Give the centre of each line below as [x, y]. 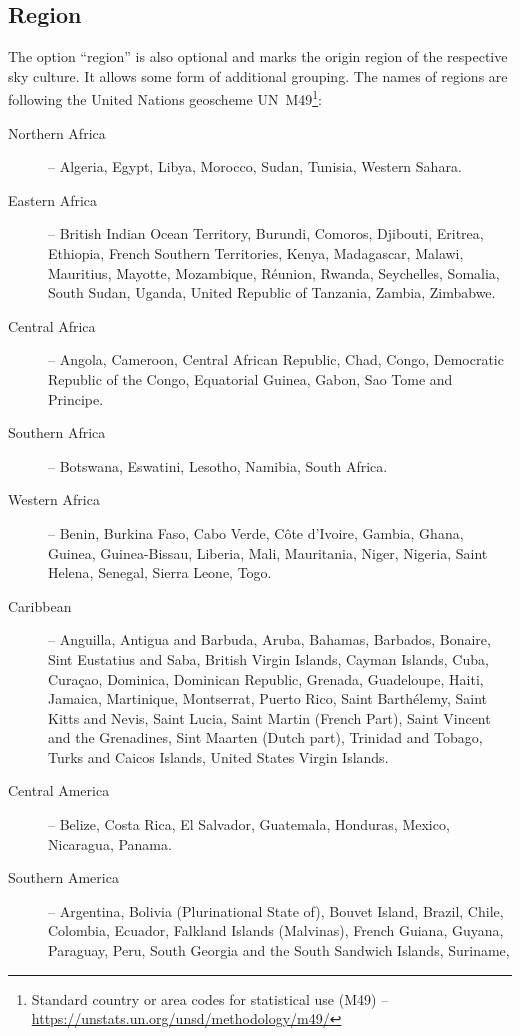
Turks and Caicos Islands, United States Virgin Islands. [218, 756]
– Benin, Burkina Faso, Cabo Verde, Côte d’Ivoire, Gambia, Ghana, [256, 532]
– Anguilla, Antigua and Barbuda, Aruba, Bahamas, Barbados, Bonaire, [269, 639]
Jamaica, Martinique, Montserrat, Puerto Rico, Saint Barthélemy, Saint [267, 698]
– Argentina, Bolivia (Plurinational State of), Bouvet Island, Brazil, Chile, [276, 910]
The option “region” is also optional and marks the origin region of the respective [258, 56]
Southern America [63, 877]
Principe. [76, 398]
